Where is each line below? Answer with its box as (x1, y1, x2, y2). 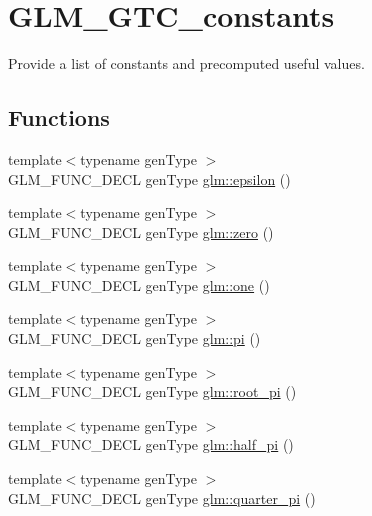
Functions (8, 102, 110, 133)
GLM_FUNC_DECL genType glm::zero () (8, 221, 274, 242)
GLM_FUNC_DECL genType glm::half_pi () (8, 434, 294, 455)
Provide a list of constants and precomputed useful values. (8, 53, 365, 74)
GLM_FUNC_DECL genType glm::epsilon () (8, 168, 291, 189)
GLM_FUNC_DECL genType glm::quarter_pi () (8, 487, 316, 508)
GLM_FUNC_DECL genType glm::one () (8, 274, 270, 295)
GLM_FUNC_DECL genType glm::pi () (8, 328, 261, 349)
